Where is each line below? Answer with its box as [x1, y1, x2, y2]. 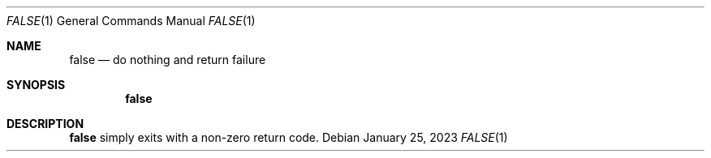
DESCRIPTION [6, 117, 84, 130]
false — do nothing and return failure [69, 53, 266, 66]
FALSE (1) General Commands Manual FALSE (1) [6, 14, 256, 28]
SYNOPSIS [6, 78, 66, 92]
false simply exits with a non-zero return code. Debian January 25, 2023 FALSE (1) [69, 130, 508, 144]
